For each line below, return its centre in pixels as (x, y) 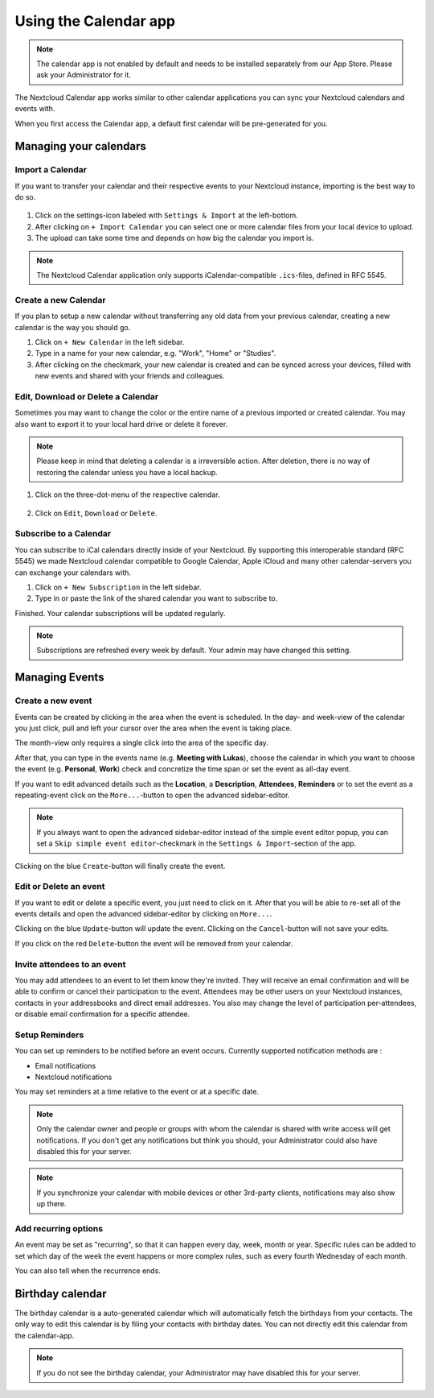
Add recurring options (59, 1228)
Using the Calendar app (95, 21)
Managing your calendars (80, 146)
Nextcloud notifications (74, 1077)
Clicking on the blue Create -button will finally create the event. (120, 866)
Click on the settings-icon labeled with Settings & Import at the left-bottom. (166, 215)
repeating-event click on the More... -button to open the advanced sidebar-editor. (152, 795)
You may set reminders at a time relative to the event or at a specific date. (137, 1092)
